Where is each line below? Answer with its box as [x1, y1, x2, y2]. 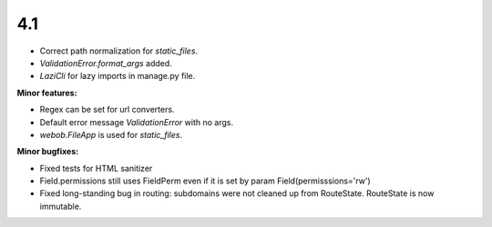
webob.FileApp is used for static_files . [39, 129, 183, 140]
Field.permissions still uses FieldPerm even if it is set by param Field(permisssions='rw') [39, 175, 371, 186]
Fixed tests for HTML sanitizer [39, 163, 153, 173]
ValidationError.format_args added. [39, 57, 172, 68]
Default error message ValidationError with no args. [39, 116, 234, 127]
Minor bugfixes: [16, 146, 79, 157]
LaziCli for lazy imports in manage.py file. [39, 71, 196, 82]
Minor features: [16, 87, 77, 98]
